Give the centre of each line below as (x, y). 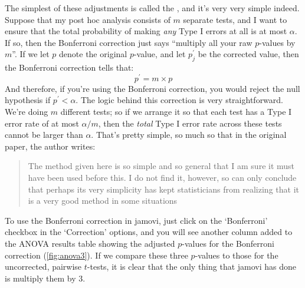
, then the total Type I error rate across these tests (190, 123)
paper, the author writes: (50, 146)
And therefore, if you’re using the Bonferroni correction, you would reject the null (152, 88)
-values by (277, 42)
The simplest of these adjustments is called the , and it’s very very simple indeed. (152, 8)
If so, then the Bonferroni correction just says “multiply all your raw (129, 42)
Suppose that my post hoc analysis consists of (88, 19)
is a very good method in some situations (103, 201)
